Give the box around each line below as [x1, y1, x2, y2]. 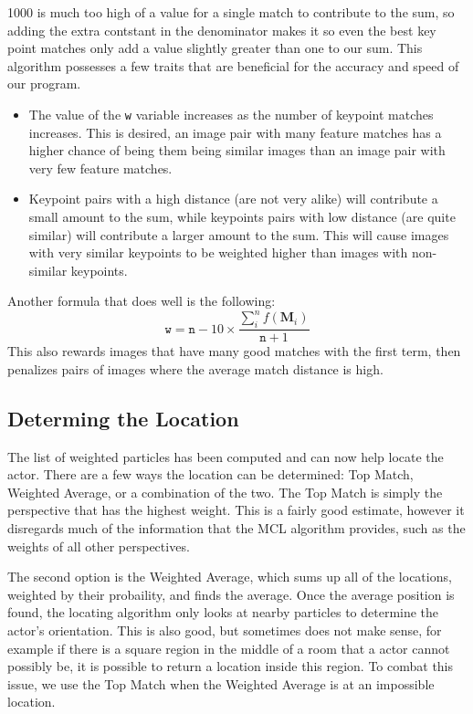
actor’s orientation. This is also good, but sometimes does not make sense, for [7, 621, 442, 640]
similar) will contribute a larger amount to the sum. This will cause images [28, 225, 449, 244]
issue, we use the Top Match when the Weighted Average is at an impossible [7, 674, 435, 693]
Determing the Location [7, 404, 239, 432]
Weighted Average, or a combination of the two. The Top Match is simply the [7, 482, 443, 501]
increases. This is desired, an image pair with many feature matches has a [28, 122, 442, 142]
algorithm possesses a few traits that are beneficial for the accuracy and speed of [7, 56, 459, 75]
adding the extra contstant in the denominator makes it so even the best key [7, 20, 436, 39]
